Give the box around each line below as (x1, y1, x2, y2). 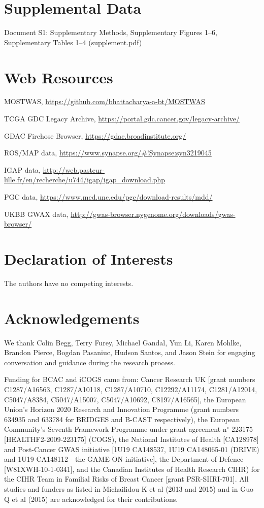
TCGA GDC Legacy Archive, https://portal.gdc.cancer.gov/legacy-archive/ (4, 113, 240, 124)
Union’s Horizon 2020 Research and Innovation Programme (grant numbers (4, 404, 239, 415)
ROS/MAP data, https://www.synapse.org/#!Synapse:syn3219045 (4, 147, 212, 158)
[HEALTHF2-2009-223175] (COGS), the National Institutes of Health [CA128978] (4, 433, 259, 444)
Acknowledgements (4, 307, 140, 328)
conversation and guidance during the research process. (4, 357, 175, 367)
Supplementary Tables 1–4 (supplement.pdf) (4, 37, 142, 47)
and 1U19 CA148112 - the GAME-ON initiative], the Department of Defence (4, 454, 244, 464)
